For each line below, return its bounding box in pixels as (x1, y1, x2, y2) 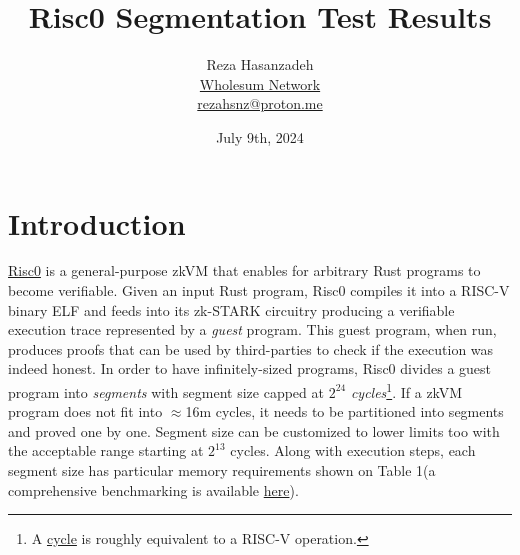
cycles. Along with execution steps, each (230, 440, 476, 461)
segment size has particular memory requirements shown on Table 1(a (8, 460, 436, 481)
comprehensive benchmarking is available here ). (8, 479, 299, 500)
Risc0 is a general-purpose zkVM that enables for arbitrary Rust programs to (8, 260, 481, 281)
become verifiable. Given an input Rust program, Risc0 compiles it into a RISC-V (8, 280, 510, 301)
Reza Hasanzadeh (206, 54, 314, 75)
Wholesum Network (199, 73, 321, 94)
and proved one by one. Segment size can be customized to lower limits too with (8, 420, 500, 441)
